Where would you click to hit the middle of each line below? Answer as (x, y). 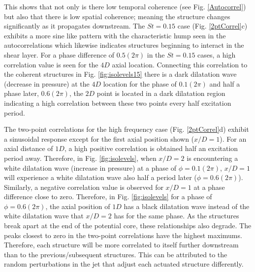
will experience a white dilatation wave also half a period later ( (100, 177)
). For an (233, 138)
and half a (225, 83)
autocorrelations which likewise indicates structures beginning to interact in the (124, 45)
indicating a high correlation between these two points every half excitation (118, 103)
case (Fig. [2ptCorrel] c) (212, 26)
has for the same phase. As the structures (176, 216)
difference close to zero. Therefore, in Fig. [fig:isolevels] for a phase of (108, 196)
